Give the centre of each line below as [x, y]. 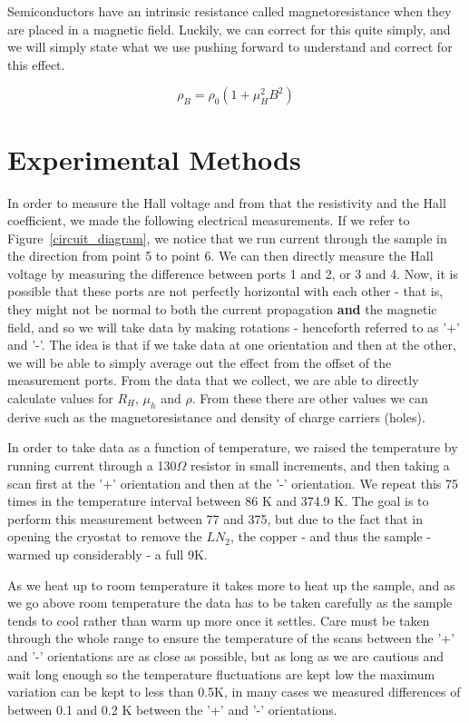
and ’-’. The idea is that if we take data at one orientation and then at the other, [232, 345]
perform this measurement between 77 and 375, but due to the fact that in [215, 518]
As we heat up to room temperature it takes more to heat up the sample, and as [231, 584]
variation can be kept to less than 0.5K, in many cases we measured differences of [234, 692]
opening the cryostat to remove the [105, 536]
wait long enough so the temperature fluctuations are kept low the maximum [221, 673]
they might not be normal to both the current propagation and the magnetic [222, 309]
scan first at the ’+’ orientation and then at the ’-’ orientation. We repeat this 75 [233, 483]
